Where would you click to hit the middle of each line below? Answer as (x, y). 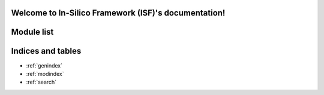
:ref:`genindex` (44, 65)
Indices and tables (46, 51)
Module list (32, 32)
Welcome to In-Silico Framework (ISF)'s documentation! (118, 13)
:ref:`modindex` (45, 73)
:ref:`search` (41, 82)
